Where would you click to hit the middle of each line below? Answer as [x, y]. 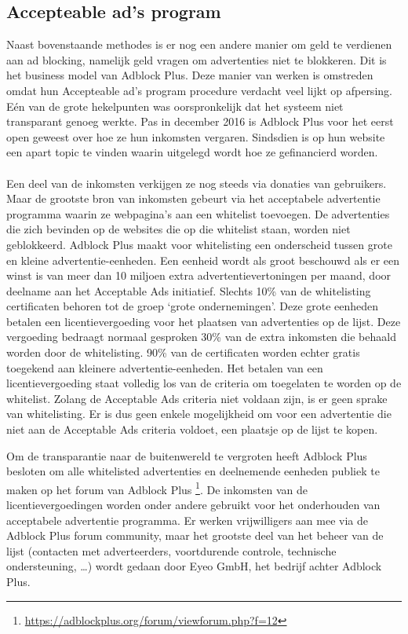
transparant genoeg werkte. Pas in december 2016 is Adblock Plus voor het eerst [200, 121]
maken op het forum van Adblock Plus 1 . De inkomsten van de [157, 488]
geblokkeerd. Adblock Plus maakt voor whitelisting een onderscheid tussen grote [199, 244]
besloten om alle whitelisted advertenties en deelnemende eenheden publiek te [193, 471]
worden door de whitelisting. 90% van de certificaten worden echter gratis [183, 352]
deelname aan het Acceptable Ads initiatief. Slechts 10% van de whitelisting [189, 290]
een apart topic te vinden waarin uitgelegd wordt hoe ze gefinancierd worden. [192, 152]
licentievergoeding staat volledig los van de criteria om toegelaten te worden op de [204, 383]
